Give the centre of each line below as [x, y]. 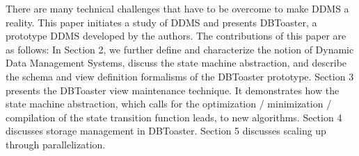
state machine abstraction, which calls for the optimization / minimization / [169, 104]
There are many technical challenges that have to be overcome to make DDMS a [177, 8]
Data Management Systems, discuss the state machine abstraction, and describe [176, 63]
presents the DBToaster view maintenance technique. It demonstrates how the [173, 90]
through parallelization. [56, 144]
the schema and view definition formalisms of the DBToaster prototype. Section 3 [180, 76]
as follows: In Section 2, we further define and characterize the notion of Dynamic [180, 49]
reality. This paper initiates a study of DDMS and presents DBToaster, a [161, 22]
